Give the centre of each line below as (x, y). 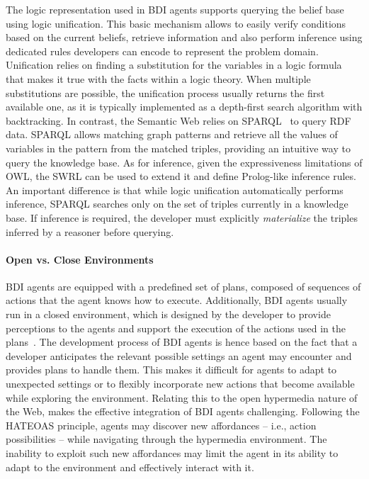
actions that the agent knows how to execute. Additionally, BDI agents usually (177, 300)
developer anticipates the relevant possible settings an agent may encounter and (179, 355)
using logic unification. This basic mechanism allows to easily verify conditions (176, 23)
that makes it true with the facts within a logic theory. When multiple (158, 78)
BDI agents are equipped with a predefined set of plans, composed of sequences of (183, 286)
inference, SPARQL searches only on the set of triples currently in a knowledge (177, 204)
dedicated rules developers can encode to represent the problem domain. (162, 51)
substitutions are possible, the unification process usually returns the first (165, 92)
